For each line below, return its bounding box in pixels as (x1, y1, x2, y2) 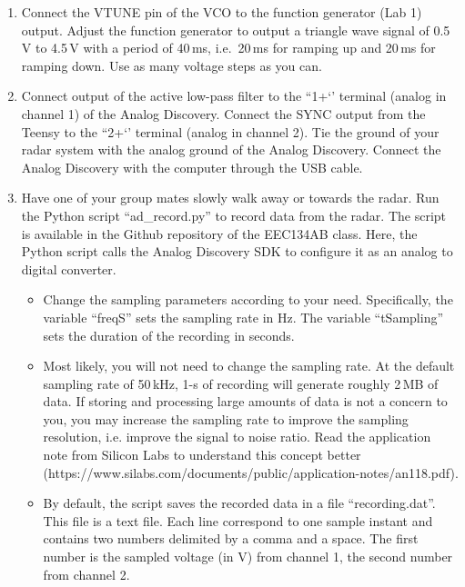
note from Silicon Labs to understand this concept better (43, 445, 361, 464)
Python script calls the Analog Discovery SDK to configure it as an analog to (21, 242, 453, 261)
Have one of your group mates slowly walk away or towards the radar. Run (21, 188, 440, 207)
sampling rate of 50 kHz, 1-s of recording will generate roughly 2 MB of (43, 373, 439, 393)
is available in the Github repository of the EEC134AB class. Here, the (21, 224, 418, 243)
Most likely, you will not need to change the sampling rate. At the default (43, 356, 455, 375)
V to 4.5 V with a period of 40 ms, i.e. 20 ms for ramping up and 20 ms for (21, 38, 436, 57)
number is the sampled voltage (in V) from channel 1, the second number (43, 547, 453, 566)
